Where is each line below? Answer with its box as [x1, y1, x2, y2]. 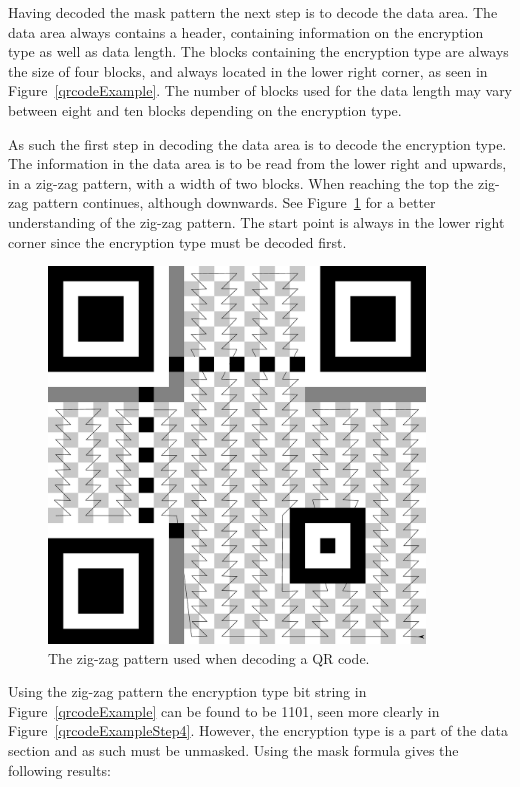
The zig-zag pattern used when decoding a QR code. [48, 647, 370, 668]
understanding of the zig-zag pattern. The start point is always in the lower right [8, 211, 505, 232]
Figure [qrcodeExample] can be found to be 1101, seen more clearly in [8, 700, 440, 721]
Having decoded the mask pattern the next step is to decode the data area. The [8, 2, 498, 22]
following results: [8, 759, 111, 780]
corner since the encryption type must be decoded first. [8, 231, 347, 252]
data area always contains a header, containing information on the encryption [8, 21, 484, 42]
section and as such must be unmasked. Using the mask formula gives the [8, 740, 459, 761]
